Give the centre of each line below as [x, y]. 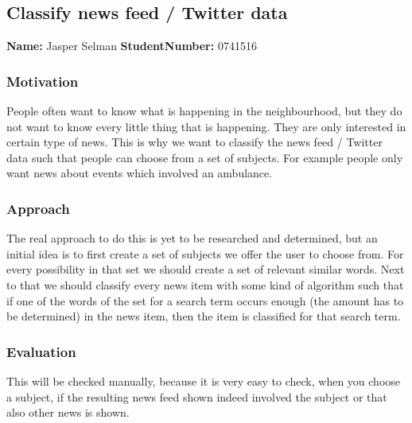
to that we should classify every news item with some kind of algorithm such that [205, 284]
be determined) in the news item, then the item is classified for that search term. [204, 316]
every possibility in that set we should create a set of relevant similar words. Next [206, 269]
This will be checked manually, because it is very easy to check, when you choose [204, 380]
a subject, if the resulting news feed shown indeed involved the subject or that [197, 396]
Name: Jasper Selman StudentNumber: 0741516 [132, 46]
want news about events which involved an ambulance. [140, 173]
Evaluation [41, 351]
